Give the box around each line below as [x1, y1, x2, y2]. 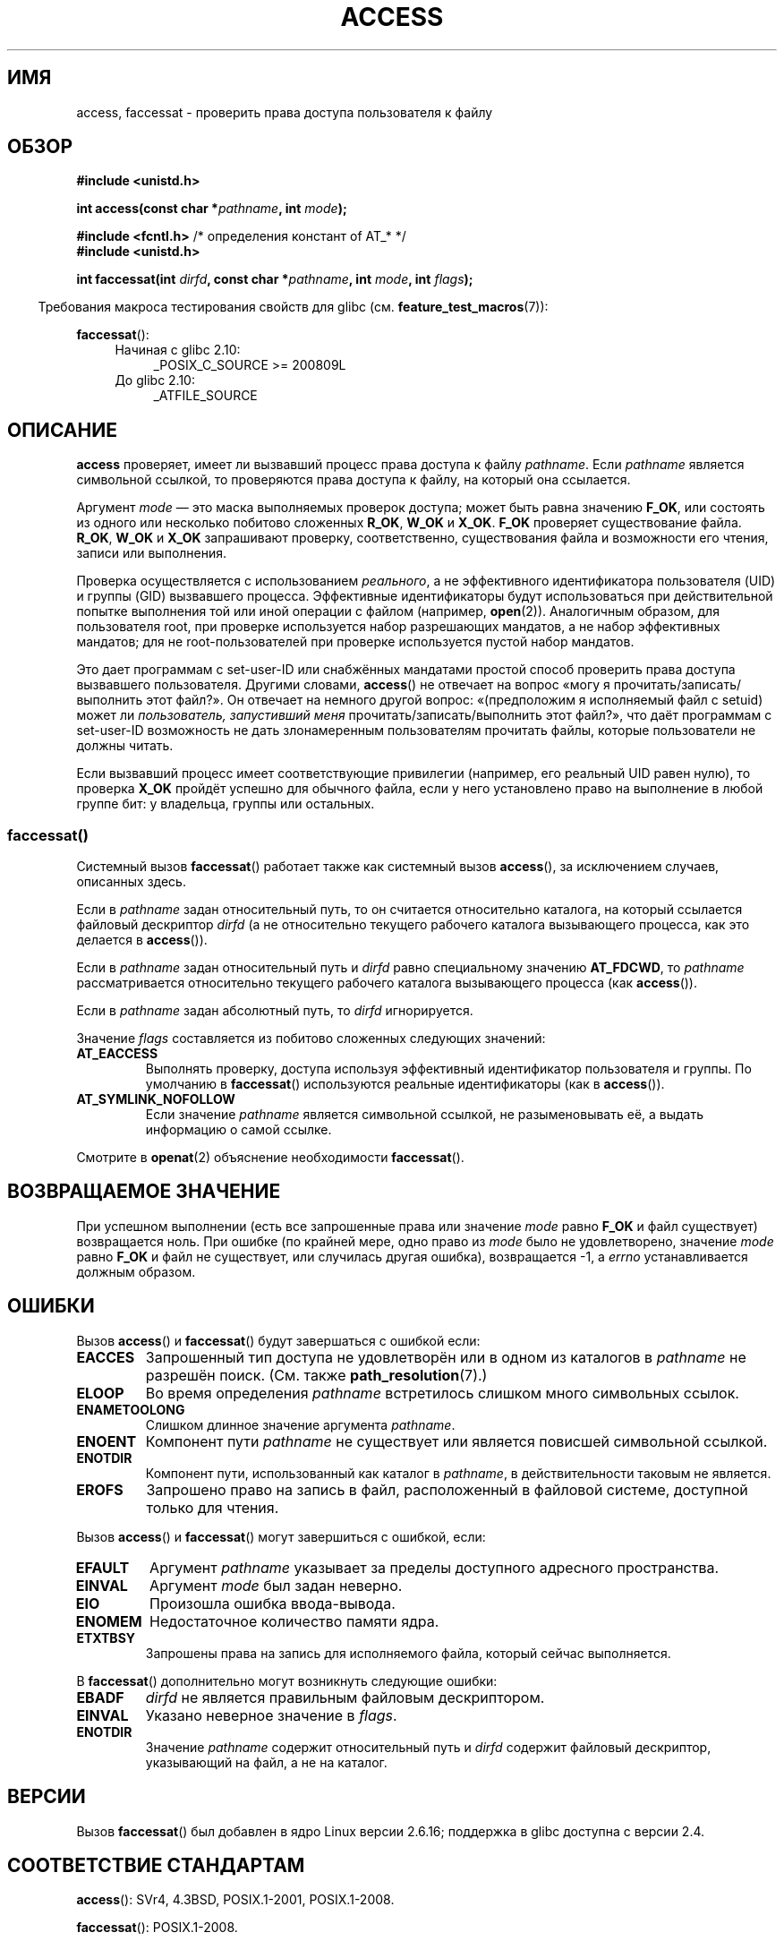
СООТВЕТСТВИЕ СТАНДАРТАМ [7, 1853, 305, 1877]
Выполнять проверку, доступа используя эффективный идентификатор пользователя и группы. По [145, 1061, 752, 1077]
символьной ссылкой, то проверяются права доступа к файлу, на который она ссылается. [76, 472, 631, 488]
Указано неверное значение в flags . [145, 1706, 397, 1724]
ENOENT [76, 1432, 137, 1450]
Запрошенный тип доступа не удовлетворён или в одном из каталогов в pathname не [145, 1347, 746, 1366]
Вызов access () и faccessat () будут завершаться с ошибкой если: [76, 1332, 481, 1348]
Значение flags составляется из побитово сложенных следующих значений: [76, 1030, 546, 1047]
